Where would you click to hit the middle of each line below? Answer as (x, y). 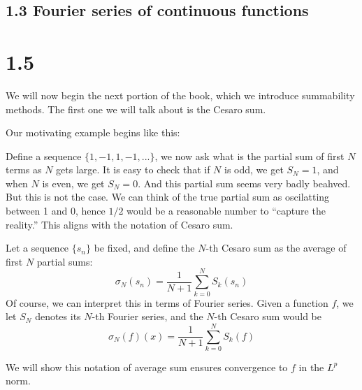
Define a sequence (44, 156)
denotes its (58, 316)
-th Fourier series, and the (147, 316)
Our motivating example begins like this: (93, 132)
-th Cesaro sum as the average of (276, 248)
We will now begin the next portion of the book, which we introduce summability (180, 95)
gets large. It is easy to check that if (133, 169)
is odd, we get (254, 169)
